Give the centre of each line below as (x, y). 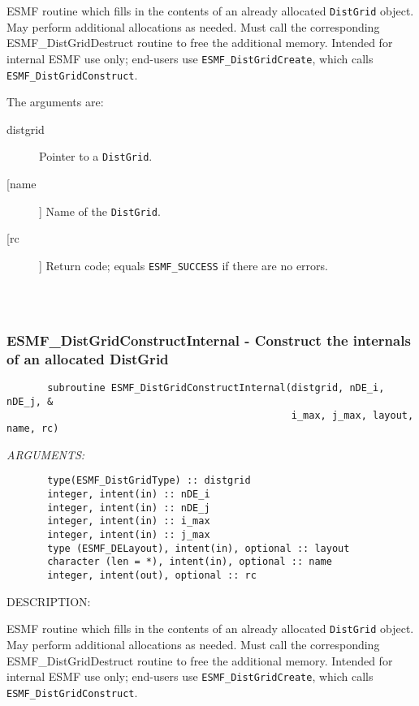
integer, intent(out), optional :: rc (152, 576)
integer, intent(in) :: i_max (129, 521)
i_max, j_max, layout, (352, 415)
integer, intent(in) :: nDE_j (129, 508)
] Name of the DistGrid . (100, 211)
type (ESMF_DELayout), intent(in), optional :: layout (199, 548)
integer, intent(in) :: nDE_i (129, 495)
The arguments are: (55, 102)
